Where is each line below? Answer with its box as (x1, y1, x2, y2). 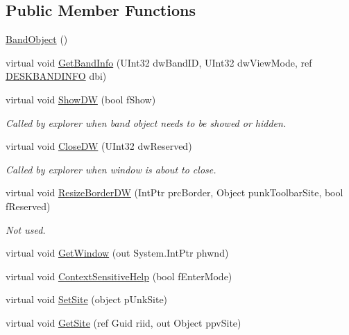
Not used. (6, 222, 46, 237)
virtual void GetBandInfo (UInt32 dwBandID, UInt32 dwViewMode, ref (6, 55, 312, 69)
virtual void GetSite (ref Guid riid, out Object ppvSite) (6, 315, 241, 329)
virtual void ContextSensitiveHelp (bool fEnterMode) (6, 268, 232, 283)
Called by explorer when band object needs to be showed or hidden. (6, 115, 287, 130)
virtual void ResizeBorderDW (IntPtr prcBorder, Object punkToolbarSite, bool (6, 185, 343, 200)
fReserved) (6, 198, 51, 213)
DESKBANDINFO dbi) (6, 69, 107, 83)
